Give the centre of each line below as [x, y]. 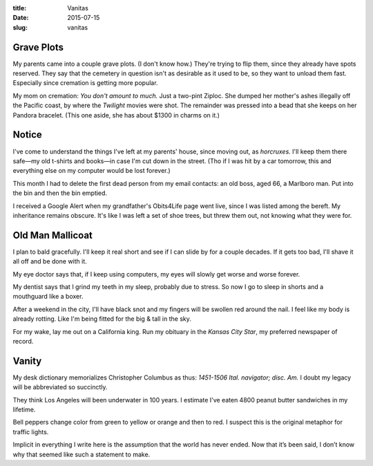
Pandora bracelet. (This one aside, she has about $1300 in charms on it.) [116, 115]
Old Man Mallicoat [53, 235]
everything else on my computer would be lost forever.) [92, 171]
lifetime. [24, 409]
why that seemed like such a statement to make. [82, 454]
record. [23, 341]
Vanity [27, 361]
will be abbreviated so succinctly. [60, 387]
